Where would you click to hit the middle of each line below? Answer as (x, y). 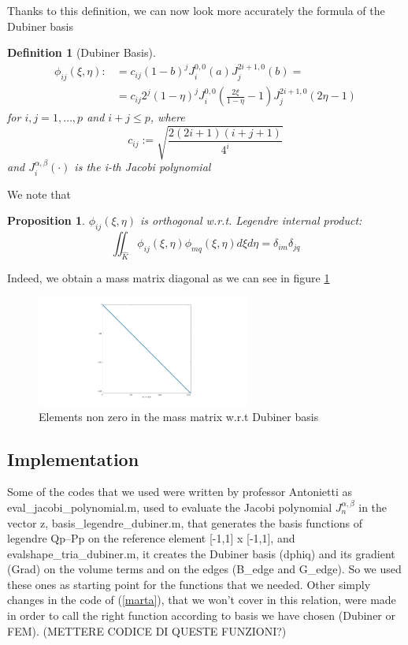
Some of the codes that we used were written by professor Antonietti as (180, 492)
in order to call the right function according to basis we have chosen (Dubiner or (201, 615)
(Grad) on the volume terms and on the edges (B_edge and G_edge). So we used (204, 569)
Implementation (73, 459)
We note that (39, 194)
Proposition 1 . (46, 220)
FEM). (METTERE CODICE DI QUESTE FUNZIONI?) (147, 630)
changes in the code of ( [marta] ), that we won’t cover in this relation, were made (202, 600)
